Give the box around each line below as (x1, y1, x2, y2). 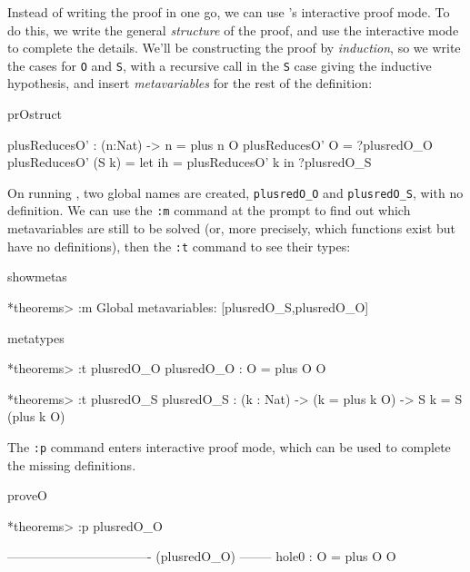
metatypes (7, 328, 65, 347)
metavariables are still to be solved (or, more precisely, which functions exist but (7, 219, 455, 238)
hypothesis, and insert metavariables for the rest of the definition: (7, 74, 373, 93)
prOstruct (7, 104, 63, 123)
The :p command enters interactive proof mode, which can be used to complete (7, 437, 451, 456)
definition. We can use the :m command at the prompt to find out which (7, 201, 411, 220)
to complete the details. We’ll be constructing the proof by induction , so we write (7, 38, 461, 57)
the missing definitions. (7, 455, 136, 474)
